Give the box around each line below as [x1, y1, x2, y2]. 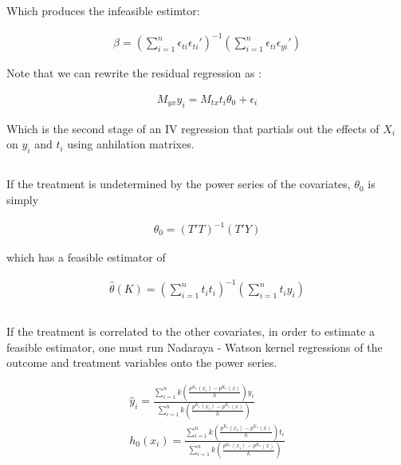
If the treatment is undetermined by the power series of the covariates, [6, 175, 351, 192]
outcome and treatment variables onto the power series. [6, 354, 277, 371]
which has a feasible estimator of [6, 249, 166, 266]
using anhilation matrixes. [67, 136, 195, 152]
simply [6, 191, 39, 207]
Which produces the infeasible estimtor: [6, 2, 200, 18]
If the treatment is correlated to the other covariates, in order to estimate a [6, 323, 375, 340]
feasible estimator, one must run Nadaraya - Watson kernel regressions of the [6, 338, 383, 355]
